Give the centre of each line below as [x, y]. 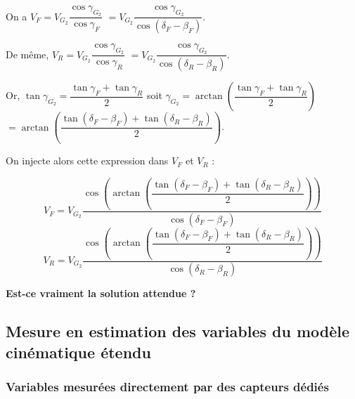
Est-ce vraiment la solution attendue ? [101, 293]
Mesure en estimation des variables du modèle [178, 331]
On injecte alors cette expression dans [87, 161]
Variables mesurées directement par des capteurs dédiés [167, 387]
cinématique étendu [78, 352]
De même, [27, 54]
